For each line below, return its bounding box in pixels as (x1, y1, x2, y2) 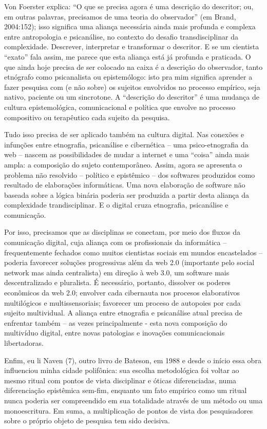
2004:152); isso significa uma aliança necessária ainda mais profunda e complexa (4, 21, 256, 32)
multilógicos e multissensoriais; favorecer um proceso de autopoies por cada (4, 297, 241, 308)
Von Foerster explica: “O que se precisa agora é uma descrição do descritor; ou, (4, 1, 254, 11)
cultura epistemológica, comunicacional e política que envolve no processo (4, 101, 236, 112)
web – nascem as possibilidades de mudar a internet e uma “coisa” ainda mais (4, 149, 250, 160)
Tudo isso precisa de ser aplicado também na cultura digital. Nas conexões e (4, 129, 244, 140)
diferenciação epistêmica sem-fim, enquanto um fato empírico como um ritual (4, 385, 247, 396)
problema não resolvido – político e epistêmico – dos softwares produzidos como (4, 169, 255, 180)
